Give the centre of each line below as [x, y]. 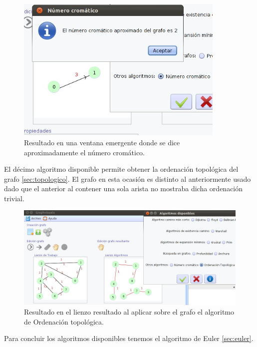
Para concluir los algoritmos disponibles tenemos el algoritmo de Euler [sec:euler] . [129, 338]
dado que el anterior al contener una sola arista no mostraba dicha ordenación [124, 188]
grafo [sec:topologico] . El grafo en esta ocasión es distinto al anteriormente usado [128, 178]
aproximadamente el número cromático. [84, 152]
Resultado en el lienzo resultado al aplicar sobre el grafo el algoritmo [129, 312]
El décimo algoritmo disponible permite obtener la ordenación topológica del [121, 169]
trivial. [14, 198]
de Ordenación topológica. [64, 321]
